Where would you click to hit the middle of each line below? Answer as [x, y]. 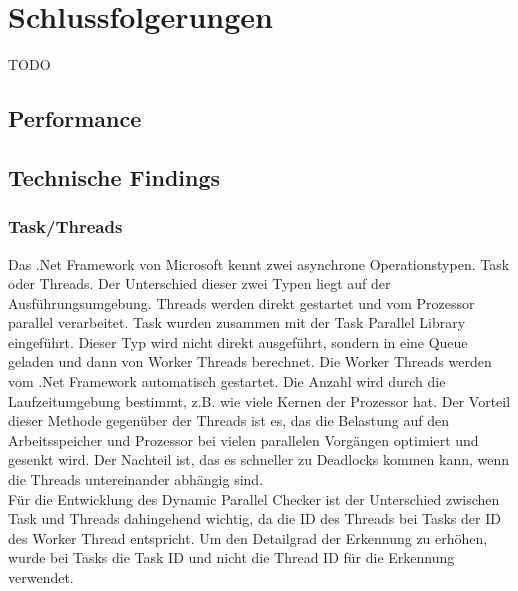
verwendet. [41, 577]
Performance [75, 118]
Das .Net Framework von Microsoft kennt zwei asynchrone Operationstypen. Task [259, 263]
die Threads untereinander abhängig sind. [136, 479]
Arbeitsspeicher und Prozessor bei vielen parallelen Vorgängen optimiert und [243, 439]
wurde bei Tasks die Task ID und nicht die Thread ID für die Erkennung [231, 557]
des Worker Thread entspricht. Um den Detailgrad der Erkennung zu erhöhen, [248, 537]
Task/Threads [65, 226]
